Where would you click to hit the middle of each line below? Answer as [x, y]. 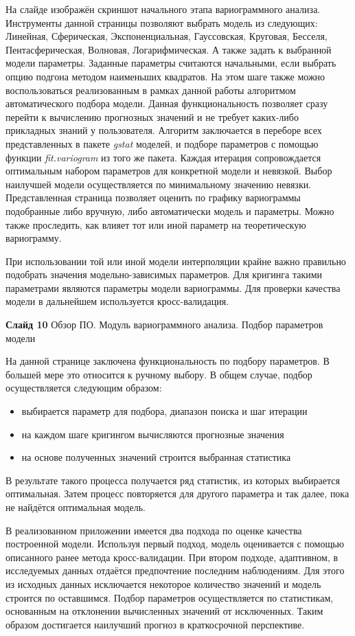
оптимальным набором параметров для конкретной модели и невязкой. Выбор [169, 171]
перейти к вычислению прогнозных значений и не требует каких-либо [152, 116]
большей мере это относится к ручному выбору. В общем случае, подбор [159, 374]
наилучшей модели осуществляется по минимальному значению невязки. [159, 184]
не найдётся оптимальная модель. [76, 507]
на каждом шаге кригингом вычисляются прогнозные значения [153, 434]
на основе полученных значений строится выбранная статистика [156, 457]
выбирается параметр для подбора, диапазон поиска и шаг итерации [164, 411]
